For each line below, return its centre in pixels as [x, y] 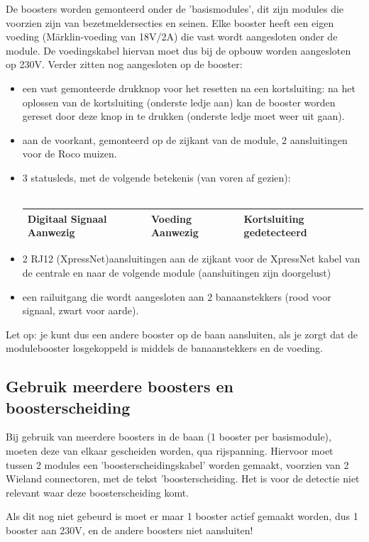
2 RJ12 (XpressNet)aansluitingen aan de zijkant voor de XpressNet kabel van [191, 259]
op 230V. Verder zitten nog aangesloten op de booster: [124, 64]
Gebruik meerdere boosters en [120, 386]
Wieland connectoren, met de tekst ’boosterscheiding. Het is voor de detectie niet [183, 479]
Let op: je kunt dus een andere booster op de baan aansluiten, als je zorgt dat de [182, 334]
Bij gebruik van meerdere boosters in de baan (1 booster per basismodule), [169, 437]
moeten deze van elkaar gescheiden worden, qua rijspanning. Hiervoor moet [170, 451]
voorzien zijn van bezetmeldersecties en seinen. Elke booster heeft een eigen [170, 22]
